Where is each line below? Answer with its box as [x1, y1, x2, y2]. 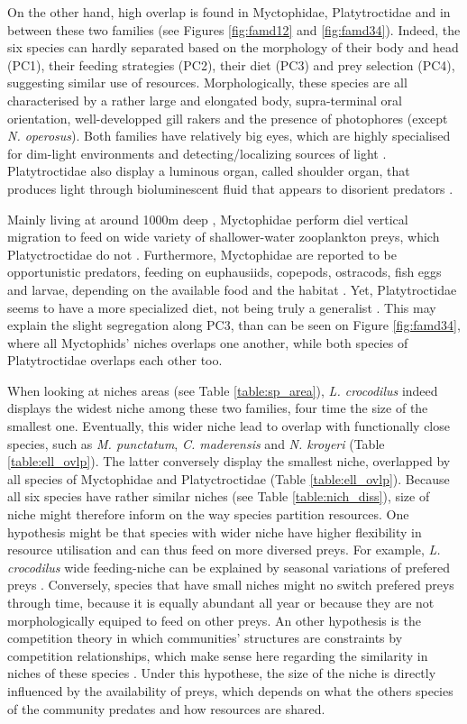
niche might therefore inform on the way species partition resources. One [7, 505, 409, 524]
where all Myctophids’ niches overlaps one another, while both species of [7, 333, 408, 352]
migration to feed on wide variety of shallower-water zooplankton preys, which [7, 227, 440, 246]
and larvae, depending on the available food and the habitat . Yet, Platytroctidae [7, 280, 457, 298]
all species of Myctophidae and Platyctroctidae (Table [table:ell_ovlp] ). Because [7, 469, 450, 488]
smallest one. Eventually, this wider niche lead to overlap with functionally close [7, 417, 450, 435]
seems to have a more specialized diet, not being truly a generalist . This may [7, 298, 436, 316]
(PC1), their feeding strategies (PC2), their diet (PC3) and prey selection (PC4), [7, 55, 455, 74]
